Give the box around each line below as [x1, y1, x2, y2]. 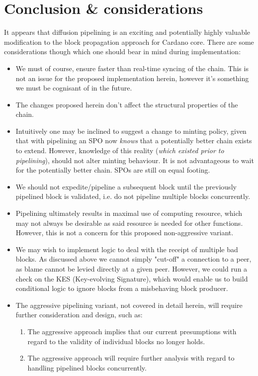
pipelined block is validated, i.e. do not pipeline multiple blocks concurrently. [15, 191, 251, 201]
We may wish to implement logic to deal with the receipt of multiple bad [15, 244, 238, 254]
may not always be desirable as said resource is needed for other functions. [15, 217, 243, 228]
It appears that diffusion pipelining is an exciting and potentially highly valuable [4, 27, 251, 37]
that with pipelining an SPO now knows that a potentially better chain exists [15, 135, 252, 146]
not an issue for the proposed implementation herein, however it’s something [15, 73, 249, 83]
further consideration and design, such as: [15, 309, 143, 320]
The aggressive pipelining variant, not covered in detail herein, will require [15, 299, 243, 310]
